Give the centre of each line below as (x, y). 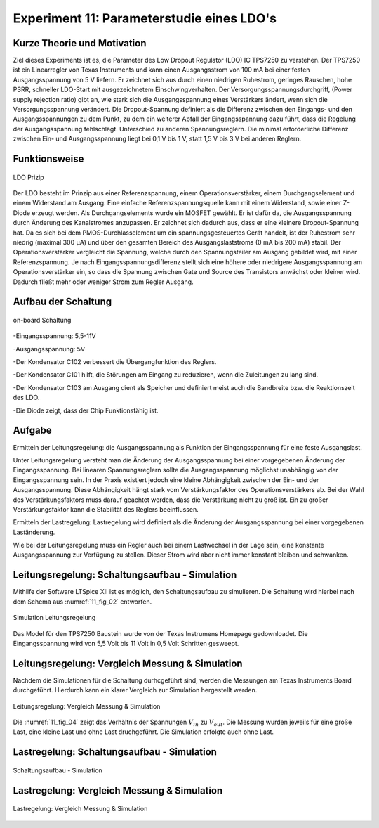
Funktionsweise (48, 159)
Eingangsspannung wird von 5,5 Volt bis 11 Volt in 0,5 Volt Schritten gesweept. (126, 643)
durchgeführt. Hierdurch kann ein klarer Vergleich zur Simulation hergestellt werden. (135, 690)
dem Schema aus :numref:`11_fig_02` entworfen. (82, 602)
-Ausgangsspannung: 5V (49, 349)
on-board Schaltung (42, 320)
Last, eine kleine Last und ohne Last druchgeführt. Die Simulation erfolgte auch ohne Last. (143, 732)
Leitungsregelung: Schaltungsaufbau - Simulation (125, 575)
